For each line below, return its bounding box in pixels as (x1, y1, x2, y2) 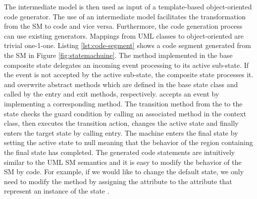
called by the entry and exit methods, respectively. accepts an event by (4, 89, 219, 99)
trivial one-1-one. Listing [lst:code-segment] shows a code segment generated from (4, 40, 251, 50)
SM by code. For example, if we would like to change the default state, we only (4, 166, 244, 177)
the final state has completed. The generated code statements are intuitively (4, 147, 235, 157)
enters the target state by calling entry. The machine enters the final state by (4, 127, 238, 138)
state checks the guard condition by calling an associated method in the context (4, 108, 247, 118)
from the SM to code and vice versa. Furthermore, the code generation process (4, 21, 243, 31)
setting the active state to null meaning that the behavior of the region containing (4, 137, 253, 148)
